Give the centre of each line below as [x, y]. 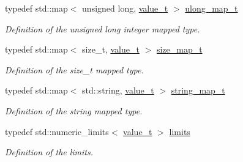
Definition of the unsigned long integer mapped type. [103, 28]
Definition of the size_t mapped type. [74, 69]
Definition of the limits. [49, 152]
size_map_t [179, 49]
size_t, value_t [111, 49]
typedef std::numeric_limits [57, 131]
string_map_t [198, 90]
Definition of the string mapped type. [74, 110]
